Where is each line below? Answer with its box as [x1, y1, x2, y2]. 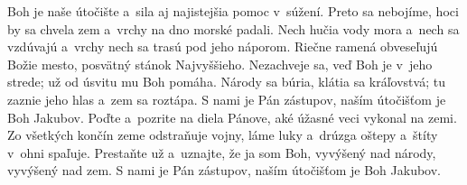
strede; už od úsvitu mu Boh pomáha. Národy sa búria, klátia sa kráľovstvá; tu [7, 72, 445, 91]
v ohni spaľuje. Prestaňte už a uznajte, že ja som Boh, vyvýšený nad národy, [7, 143, 436, 162]
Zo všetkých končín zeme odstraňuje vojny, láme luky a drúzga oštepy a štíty [7, 125, 438, 144]
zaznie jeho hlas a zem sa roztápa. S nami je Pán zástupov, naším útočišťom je [7, 89, 446, 108]
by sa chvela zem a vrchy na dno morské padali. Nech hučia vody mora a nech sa [7, 19, 460, 38]
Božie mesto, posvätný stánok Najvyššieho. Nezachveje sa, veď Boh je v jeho [7, 54, 433, 73]
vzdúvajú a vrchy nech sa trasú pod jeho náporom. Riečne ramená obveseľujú [7, 37, 438, 56]
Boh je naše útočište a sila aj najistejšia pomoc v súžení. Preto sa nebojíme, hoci [7, 2, 459, 20]
